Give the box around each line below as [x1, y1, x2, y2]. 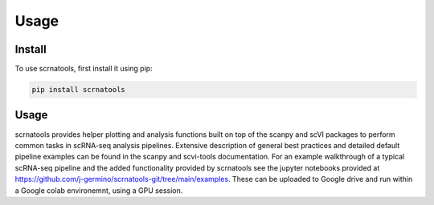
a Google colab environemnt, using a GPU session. [14, 185, 183, 195]
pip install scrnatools [31, 85, 126, 94]
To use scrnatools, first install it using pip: [14, 64, 153, 74]
